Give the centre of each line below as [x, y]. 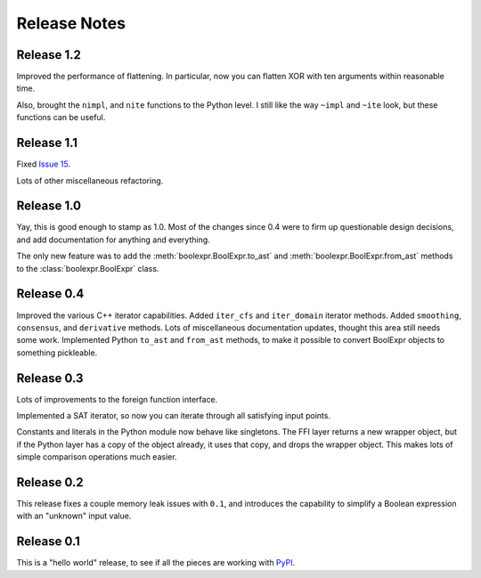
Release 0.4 [50, 294]
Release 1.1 [47, 143]
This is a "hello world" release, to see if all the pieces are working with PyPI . [156, 563]
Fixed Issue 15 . [44, 164]
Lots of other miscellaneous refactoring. [90, 180]
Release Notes [71, 23]
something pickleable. [57, 353]
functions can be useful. [61, 118]
